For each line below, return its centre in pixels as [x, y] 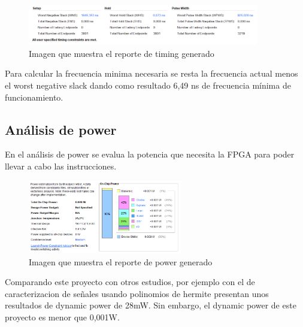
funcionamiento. [34, 97]
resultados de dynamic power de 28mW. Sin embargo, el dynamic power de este [151, 305]
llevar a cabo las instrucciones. [61, 166]
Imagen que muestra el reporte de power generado [121, 261]
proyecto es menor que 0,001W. [62, 317]
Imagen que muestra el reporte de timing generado [122, 53]
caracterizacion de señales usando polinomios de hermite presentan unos [137, 293]
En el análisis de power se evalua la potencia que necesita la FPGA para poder [150, 154]
